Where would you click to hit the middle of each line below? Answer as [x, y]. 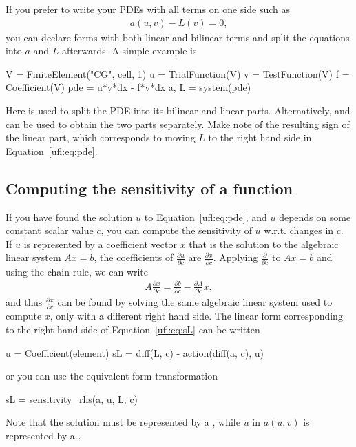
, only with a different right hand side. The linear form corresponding [196, 316]
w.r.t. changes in [299, 230]
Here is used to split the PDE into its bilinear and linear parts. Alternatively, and [178, 110]
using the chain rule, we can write [77, 271]
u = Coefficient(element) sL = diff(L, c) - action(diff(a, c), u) [135, 352]
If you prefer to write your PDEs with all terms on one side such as [148, 9]
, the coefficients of [134, 257]
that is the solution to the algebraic [264, 243]
